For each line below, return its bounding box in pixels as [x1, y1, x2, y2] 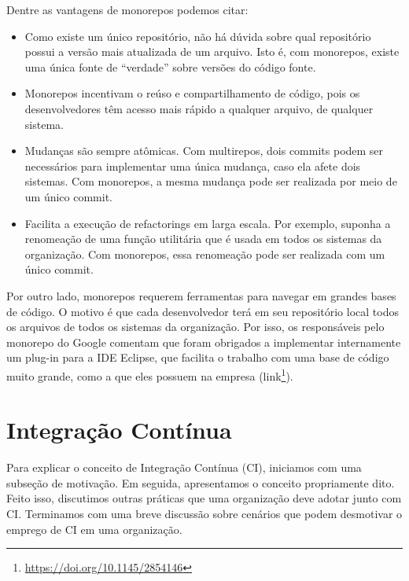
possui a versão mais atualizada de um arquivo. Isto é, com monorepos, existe [24, 43, 400, 60]
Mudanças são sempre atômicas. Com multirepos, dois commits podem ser [24, 142, 384, 159]
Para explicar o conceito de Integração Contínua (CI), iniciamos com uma [6, 459, 362, 476]
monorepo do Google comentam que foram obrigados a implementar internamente [6, 333, 401, 350]
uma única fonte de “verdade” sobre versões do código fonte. [24, 58, 316, 75]
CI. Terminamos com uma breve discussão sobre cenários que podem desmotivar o [6, 506, 403, 522]
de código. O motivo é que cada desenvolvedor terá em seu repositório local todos [6, 303, 399, 319]
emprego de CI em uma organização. [6, 520, 182, 537]
